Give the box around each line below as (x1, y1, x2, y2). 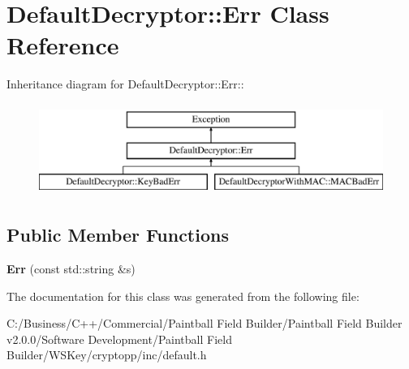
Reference (6, 28, 119, 62)
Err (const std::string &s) (6, 260, 136, 277)
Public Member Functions (6, 222, 229, 247)
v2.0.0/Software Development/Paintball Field (6, 330, 232, 347)
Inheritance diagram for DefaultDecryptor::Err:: (6, 75, 244, 92)
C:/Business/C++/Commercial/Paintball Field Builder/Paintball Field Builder (6, 315, 403, 332)
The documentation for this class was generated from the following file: (6, 287, 359, 304)
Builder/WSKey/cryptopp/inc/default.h (6, 346, 207, 363)
